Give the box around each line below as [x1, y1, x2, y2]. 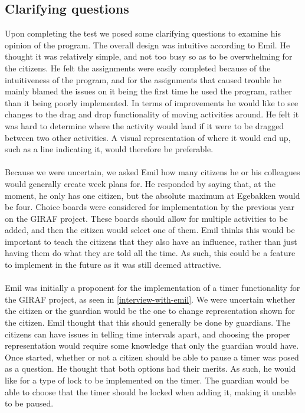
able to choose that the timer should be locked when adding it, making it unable [5, 385, 296, 398]
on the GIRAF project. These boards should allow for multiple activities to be [5, 212, 288, 224]
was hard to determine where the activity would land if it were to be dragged [5, 119, 284, 132]
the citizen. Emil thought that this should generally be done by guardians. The [5, 316, 290, 329]
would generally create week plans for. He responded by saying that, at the [5, 177, 276, 189]
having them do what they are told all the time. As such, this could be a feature [5, 247, 296, 259]
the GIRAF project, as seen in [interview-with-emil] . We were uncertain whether [5, 293, 296, 305]
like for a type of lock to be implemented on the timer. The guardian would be [5, 374, 289, 386]
